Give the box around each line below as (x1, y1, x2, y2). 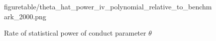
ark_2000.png (4, 11, 46, 21)
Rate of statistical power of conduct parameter (4, 28, 146, 38)
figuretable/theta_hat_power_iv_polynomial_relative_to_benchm (4, 1, 212, 11)
